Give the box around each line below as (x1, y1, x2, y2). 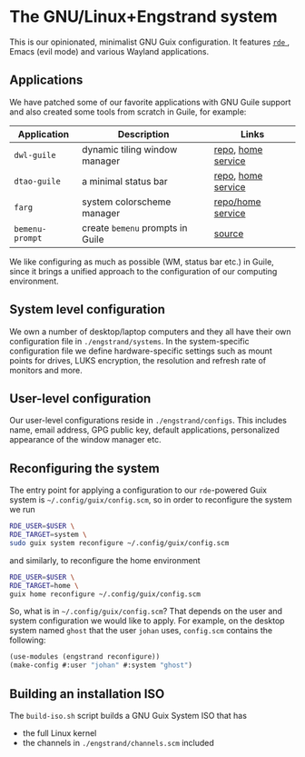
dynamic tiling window (81, 143, 178, 155)
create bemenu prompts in (81, 221, 188, 234)
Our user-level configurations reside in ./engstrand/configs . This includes (9, 415, 288, 426)
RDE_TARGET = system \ (9, 530, 88, 540)
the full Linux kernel (22, 728, 97, 738)
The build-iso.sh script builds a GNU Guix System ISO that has (9, 711, 248, 721)
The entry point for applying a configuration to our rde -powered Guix (9, 484, 268, 496)
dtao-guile (14, 175, 61, 186)
